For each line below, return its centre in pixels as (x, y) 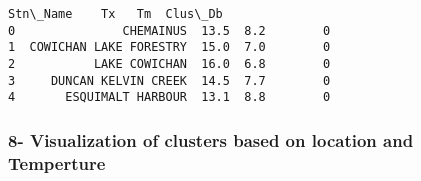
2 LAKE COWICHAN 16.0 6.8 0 (169, 63)
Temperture (57, 162)
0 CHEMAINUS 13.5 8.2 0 (169, 30)
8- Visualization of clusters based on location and (211, 139)
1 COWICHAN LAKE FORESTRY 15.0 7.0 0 (169, 47)
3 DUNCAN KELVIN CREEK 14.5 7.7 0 (169, 80)
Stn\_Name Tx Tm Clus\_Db (115, 14)
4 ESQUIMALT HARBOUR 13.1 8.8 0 (169, 97)
